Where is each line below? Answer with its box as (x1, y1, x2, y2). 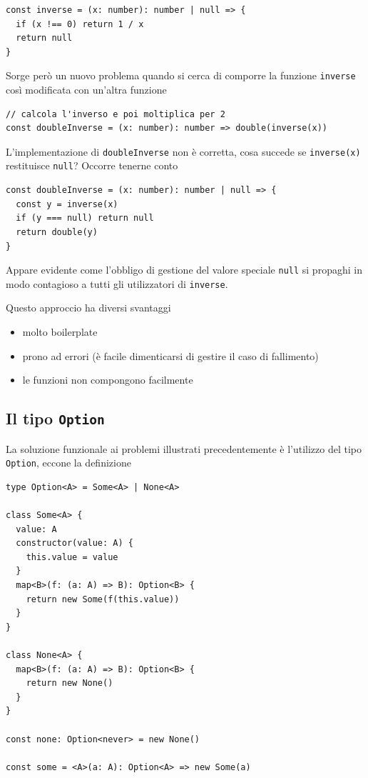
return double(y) (16, 226, 98, 237)
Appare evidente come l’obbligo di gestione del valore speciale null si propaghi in (6, 262, 362, 277)
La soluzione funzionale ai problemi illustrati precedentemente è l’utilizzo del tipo (6, 441, 362, 456)
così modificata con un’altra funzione (6, 82, 167, 97)
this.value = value (26, 552, 118, 562)
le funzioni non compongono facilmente (22, 372, 193, 387)
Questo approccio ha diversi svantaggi (6, 300, 171, 315)
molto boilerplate (22, 324, 98, 339)
